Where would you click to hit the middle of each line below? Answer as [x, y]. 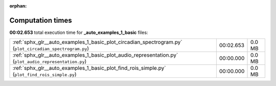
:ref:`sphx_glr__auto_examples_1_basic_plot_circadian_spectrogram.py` [97, 42]
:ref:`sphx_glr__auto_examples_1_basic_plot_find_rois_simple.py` [89, 68]
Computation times [41, 20]
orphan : [18, 6]
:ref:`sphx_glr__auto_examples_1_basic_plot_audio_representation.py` [95, 55]
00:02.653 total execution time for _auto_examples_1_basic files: [79, 32]
